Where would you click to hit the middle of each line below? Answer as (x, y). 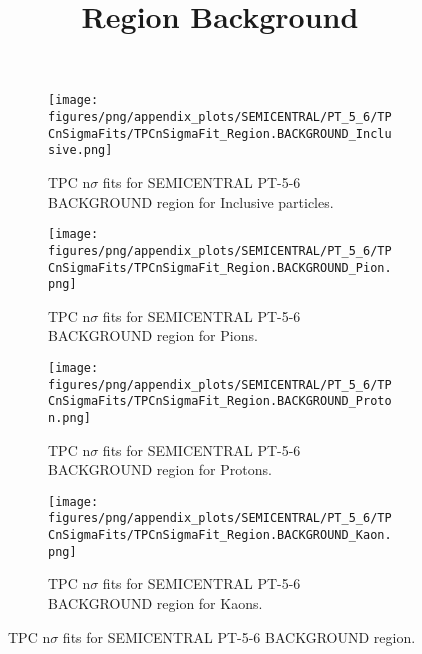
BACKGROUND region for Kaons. (155, 603)
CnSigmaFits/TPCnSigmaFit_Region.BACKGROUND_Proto (220, 401)
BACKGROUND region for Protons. (160, 469)
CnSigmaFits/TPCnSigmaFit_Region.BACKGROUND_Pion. (220, 267)
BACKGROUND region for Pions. (153, 335)
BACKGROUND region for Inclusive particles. (191, 201)
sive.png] (80, 150)
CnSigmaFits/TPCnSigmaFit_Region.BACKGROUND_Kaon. (220, 535)
